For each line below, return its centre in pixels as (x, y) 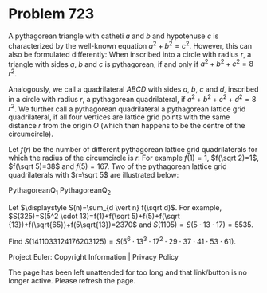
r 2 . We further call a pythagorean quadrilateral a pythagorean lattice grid (127, 108)
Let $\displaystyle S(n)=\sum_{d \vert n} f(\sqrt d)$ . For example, (115, 208)
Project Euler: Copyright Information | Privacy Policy (94, 256)
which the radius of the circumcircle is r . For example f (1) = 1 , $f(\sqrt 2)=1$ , (133, 158)
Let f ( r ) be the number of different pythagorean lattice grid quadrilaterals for (133, 150)
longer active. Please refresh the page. (72, 280)
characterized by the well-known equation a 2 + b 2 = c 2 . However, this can (130, 45)
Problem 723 (51, 14)
